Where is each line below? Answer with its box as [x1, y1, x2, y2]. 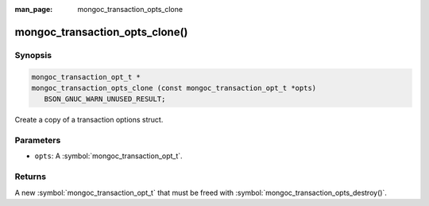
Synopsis [14, 49, 52, 60]
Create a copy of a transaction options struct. [14, 115, 164, 125]
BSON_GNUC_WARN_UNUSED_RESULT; [44, 95, 166, 103]
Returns [14, 171, 47, 182]
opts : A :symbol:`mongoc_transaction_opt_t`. [34, 151, 183, 161]
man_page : [14, 5, 53, 14]
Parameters [14, 135, 61, 146]
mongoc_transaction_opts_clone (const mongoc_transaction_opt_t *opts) [31, 84, 317, 92]
